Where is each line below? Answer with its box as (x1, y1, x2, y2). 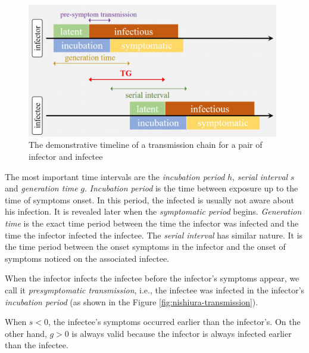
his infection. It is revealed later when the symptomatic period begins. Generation (5, 205, 302, 218)
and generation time (5, 182, 78, 194)
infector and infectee (29, 150, 103, 163)
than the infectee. (5, 339, 68, 351)
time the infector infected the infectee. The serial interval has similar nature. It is (5, 228, 303, 241)
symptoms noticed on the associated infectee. (5, 252, 169, 264)
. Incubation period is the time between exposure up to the (84, 182, 298, 194)
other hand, (5, 327, 47, 339)
